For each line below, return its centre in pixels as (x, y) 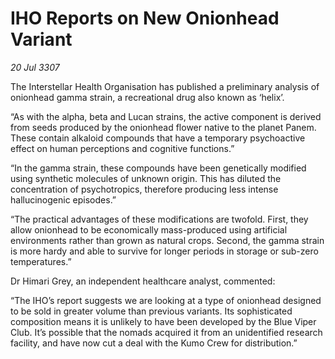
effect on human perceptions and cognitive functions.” (122, 148)
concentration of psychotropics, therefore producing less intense (144, 189)
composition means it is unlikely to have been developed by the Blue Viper (163, 321)
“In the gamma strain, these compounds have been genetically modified (158, 168)
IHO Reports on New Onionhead (145, 18)
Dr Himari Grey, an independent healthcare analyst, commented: (143, 281)
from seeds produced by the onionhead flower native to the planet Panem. (163, 127)
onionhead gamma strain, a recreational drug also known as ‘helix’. (147, 97)
